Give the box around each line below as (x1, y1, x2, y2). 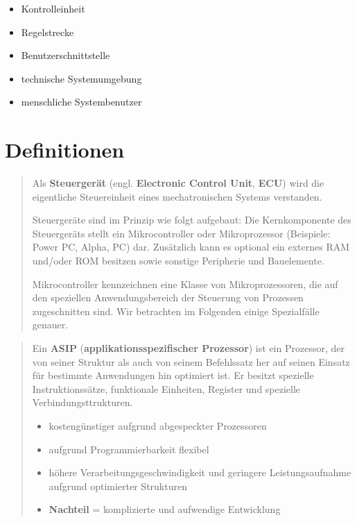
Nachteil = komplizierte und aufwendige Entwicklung (49, 502, 281, 516)
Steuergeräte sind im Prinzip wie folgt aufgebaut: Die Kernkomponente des (32, 212, 351, 227)
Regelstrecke (21, 24, 74, 39)
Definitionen (5, 135, 125, 164)
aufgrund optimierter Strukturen (49, 478, 187, 493)
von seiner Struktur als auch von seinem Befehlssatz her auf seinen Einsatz (32, 354, 350, 369)
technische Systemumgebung (21, 71, 142, 85)
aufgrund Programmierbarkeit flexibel (49, 441, 209, 456)
